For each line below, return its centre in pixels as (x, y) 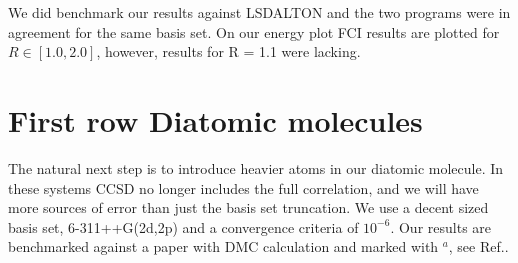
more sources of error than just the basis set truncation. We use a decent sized (248, 207)
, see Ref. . (478, 246)
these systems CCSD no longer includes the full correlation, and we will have (243, 187)
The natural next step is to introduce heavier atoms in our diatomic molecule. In (256, 167)
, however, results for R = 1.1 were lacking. (228, 51)
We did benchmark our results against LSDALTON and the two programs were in (259, 12)
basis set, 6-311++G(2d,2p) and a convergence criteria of (183, 226)
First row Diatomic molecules (215, 119)
